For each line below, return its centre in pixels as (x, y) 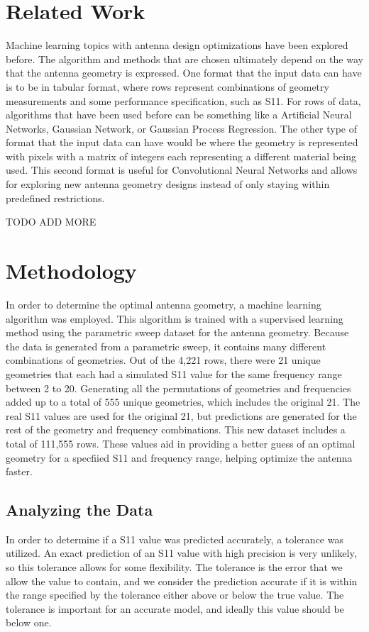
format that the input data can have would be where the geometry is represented (182, 142)
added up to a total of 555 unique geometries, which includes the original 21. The (183, 402)
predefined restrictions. (55, 198)
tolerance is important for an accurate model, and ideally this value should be (175, 608)
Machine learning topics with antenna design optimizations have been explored (177, 45)
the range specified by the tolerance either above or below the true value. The (175, 595)
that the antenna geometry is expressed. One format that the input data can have (184, 73)
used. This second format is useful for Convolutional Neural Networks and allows (182, 170)
